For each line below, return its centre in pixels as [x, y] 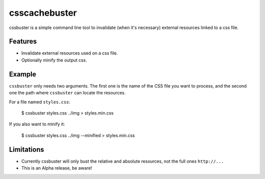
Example [23, 74]
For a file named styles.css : [40, 102]
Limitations [26, 149]
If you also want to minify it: [37, 124]
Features [23, 42]
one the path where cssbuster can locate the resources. [67, 93]
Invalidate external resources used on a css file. [69, 53]
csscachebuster [43, 13]
